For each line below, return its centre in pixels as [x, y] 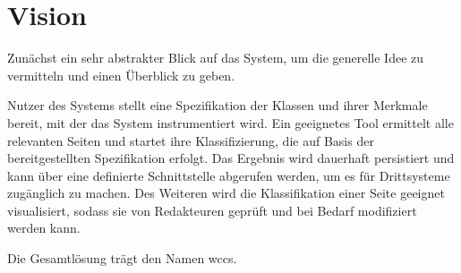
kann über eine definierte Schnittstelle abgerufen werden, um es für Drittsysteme [229, 175]
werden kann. [44, 228]
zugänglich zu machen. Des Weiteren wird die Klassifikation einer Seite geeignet [226, 193]
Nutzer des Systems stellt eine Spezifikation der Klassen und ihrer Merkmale [218, 105]
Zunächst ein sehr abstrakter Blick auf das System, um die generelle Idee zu [216, 58]
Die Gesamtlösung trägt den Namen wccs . [122, 258]
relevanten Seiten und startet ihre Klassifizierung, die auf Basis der [191, 140]
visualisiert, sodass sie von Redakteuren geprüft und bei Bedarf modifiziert [212, 210]
